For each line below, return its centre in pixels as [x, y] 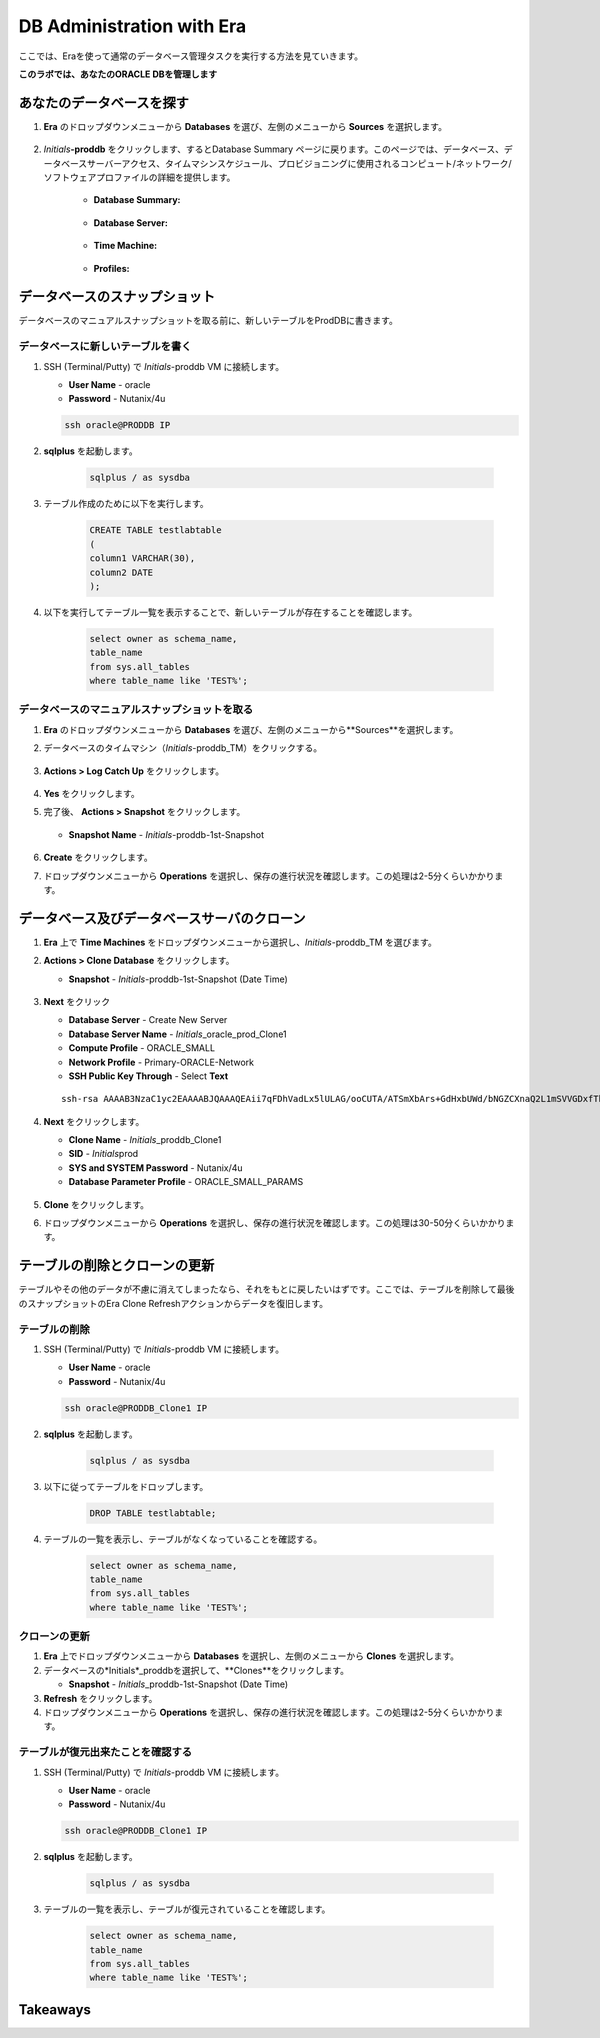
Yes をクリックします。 [91, 793]
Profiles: [111, 268]
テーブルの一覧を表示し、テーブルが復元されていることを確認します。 [187, 1909]
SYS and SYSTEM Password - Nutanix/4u [156, 1167]
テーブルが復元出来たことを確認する [105, 1752]
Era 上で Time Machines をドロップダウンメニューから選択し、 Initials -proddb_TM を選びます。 [240, 942]
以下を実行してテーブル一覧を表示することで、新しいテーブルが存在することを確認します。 [230, 612]
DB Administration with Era [132, 26]
